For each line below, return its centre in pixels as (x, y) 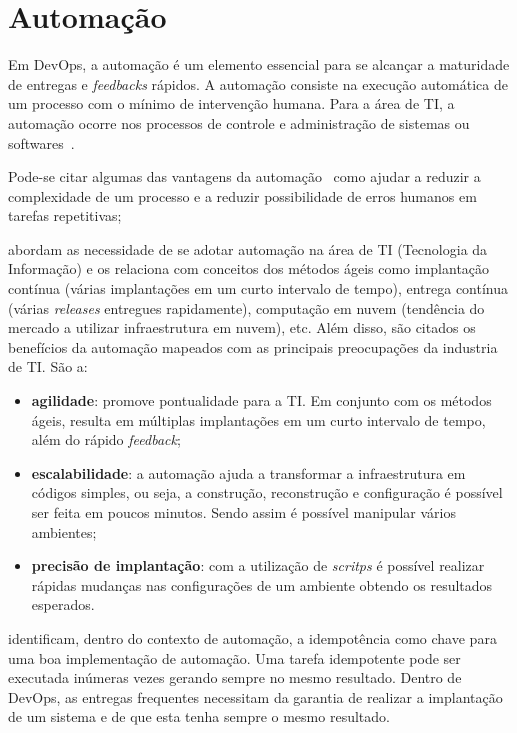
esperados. (63, 604)
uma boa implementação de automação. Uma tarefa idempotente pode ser (234, 657)
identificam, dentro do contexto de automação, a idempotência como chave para (252, 637)
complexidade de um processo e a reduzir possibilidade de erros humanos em (242, 195)
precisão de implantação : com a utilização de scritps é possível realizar (258, 565)
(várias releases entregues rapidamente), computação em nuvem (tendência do (246, 307)
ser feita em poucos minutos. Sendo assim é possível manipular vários (243, 512)
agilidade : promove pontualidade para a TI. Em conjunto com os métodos (261, 400)
